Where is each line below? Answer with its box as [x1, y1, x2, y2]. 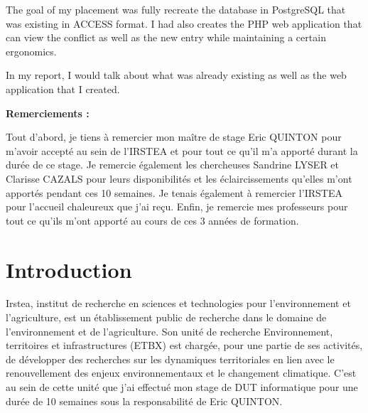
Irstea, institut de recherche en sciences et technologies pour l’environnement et [6, 296, 351, 311]
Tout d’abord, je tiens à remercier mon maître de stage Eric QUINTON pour [6, 129, 342, 144]
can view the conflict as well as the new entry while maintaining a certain [6, 30, 326, 45]
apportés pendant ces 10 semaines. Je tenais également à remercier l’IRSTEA [6, 185, 342, 200]
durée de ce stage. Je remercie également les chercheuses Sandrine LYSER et [6, 157, 340, 172]
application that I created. [6, 81, 120, 96]
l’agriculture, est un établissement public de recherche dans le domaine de [6, 310, 327, 325]
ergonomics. [6, 43, 57, 58]
